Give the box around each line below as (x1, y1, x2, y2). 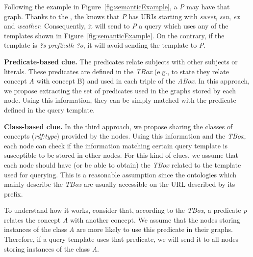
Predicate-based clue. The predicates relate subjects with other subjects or (4, 56, 238, 66)
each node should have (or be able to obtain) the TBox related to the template (4, 159, 241, 170)
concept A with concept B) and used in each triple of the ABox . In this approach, (4, 76, 250, 86)
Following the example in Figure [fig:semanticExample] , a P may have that (4, 1, 230, 11)
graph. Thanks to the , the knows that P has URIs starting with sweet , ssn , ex (4, 11, 240, 21)
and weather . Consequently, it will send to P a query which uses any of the (4, 21, 228, 31)
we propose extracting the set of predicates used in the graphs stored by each (4, 85, 236, 95)
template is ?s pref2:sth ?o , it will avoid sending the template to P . (4, 40, 206, 50)
